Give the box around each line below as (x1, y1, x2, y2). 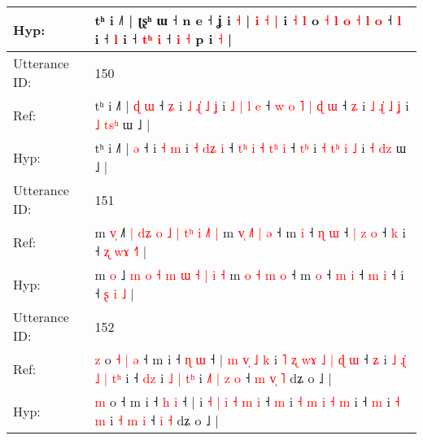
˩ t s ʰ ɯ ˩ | (94, 115, 150, 133)
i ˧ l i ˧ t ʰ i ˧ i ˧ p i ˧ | (94, 29, 233, 48)
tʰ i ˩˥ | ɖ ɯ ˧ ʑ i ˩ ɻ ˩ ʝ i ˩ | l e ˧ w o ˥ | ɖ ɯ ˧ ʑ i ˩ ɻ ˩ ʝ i (94, 96, 409, 115)
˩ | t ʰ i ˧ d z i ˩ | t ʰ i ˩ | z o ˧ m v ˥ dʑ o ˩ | (94, 368, 332, 387)
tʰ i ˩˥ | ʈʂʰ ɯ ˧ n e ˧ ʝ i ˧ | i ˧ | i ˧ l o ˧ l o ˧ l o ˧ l (94, 11, 402, 29)
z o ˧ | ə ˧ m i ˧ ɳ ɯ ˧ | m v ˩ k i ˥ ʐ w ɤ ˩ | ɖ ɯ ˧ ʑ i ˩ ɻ (94, 350, 406, 368)
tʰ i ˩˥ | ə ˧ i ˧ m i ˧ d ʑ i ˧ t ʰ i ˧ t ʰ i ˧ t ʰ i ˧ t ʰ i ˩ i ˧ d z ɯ (94, 138, 407, 157)
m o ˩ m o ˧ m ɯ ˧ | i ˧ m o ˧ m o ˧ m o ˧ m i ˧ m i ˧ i (94, 265, 404, 284)
